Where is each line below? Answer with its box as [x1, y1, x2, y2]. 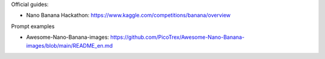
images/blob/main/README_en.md [26, 42, 113, 49]
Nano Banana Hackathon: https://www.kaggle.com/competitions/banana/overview [26, 12, 231, 19]
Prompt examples [11, 23, 55, 30]
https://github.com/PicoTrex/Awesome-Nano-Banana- [110, 33, 245, 41]
